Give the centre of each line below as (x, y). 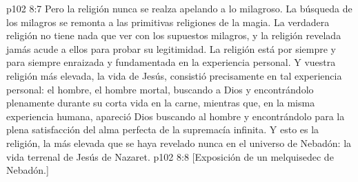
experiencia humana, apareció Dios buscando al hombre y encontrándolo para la (176, 116)
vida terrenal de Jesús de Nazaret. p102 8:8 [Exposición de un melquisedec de (170, 156)
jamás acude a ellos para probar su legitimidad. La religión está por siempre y (171, 48)
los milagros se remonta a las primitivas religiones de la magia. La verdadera (168, 22)
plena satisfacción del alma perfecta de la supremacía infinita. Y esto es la (163, 129)
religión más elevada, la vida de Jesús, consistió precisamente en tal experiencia (174, 75)
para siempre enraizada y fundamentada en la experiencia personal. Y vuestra (171, 62)
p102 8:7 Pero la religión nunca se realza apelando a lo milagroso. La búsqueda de (179, 8)
